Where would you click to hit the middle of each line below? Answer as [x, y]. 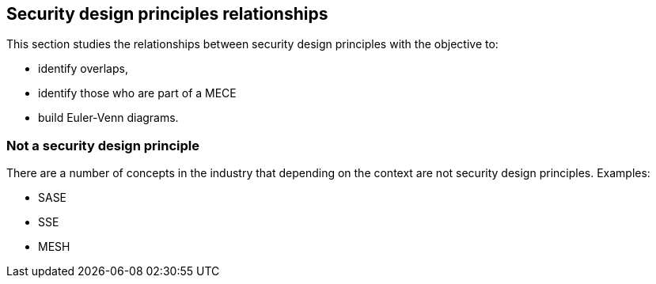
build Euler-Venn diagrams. [108, 118]
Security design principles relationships [167, 14]
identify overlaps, [83, 69]
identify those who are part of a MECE [137, 93]
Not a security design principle [103, 145]
